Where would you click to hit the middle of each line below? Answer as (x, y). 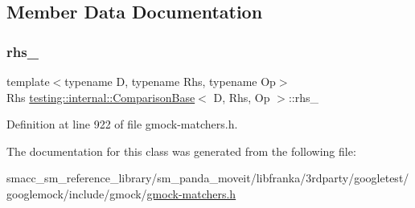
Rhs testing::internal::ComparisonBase (101, 97)
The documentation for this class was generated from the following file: (181, 151)
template (28, 81)
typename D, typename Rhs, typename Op (170, 81)
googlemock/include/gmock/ (77, 193)
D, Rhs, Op (242, 97)
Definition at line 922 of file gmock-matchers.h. (122, 124)
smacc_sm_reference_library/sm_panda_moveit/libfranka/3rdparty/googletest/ (208, 178)
